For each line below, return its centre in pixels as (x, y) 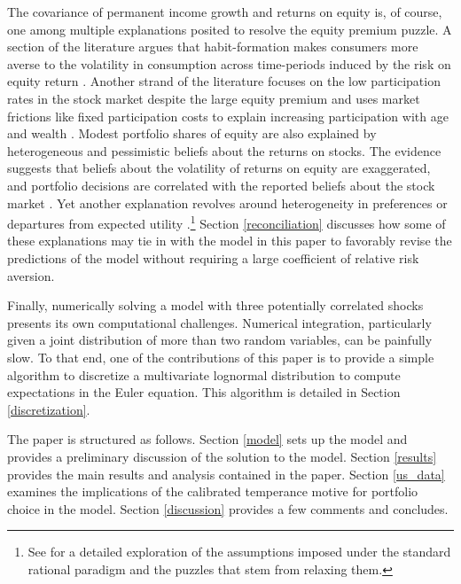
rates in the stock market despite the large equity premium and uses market (214, 98)
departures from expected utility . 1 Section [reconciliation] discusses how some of (227, 222)
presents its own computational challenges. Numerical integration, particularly (219, 322)
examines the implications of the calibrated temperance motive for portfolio (213, 491)
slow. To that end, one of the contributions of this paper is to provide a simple (221, 357)
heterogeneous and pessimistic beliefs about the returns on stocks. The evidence (224, 150)
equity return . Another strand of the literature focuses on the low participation (224, 81)
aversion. (31, 275)
